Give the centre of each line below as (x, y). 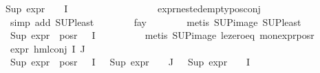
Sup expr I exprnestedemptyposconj (133, 8)
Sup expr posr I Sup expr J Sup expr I (130, 62)
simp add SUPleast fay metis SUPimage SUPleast (156, 21)
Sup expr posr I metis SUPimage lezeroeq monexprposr (162, 35)
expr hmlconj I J (47, 48)
